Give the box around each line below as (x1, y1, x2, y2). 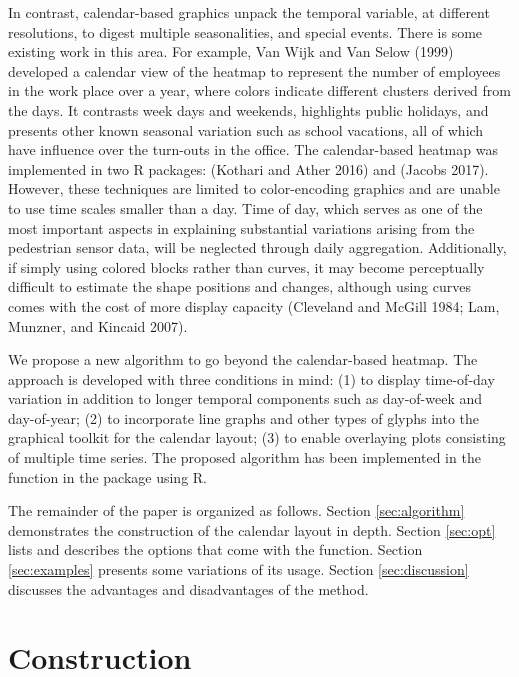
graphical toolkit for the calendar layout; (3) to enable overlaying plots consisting (8, 427, 506, 448)
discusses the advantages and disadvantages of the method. (8, 578, 369, 599)
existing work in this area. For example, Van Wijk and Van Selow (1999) (8, 41, 454, 62)
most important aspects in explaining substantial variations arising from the (8, 217, 475, 238)
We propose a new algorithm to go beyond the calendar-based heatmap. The (8, 349, 478, 370)
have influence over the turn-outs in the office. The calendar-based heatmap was (8, 139, 498, 160)
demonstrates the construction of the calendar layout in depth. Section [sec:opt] (8, 519, 496, 540)
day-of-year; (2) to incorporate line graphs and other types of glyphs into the (8, 407, 480, 428)
